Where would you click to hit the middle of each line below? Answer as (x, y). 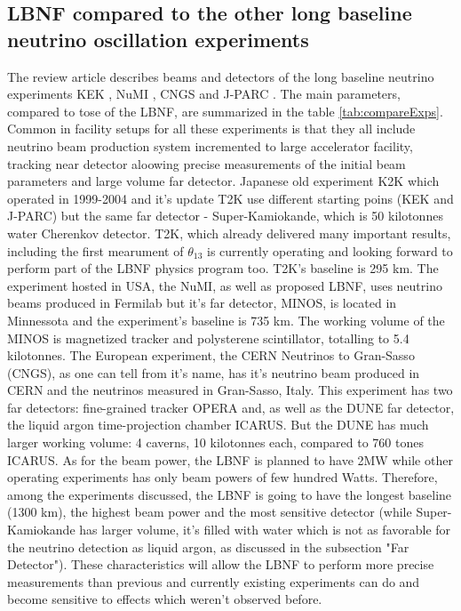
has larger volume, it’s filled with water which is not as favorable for (265, 530)
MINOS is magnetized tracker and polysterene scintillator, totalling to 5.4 (208, 338)
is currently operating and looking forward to (330, 250)
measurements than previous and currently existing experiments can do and (214, 581)
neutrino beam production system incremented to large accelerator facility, (210, 145)
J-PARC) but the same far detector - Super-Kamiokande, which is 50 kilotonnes (225, 216)
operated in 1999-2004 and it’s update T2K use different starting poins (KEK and (230, 198)
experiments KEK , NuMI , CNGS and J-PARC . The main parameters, (204, 94)
